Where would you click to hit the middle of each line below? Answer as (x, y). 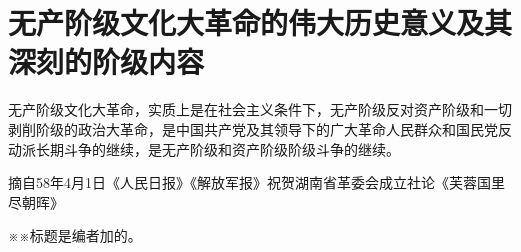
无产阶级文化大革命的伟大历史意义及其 (260, 22)
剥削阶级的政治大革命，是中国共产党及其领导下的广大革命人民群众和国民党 (253, 128)
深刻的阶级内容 (106, 61)
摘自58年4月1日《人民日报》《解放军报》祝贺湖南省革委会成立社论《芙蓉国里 (256, 182)
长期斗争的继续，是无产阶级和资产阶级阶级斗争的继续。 (217, 148)
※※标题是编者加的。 (75, 235)
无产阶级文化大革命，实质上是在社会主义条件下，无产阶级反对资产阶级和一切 (260, 109)
